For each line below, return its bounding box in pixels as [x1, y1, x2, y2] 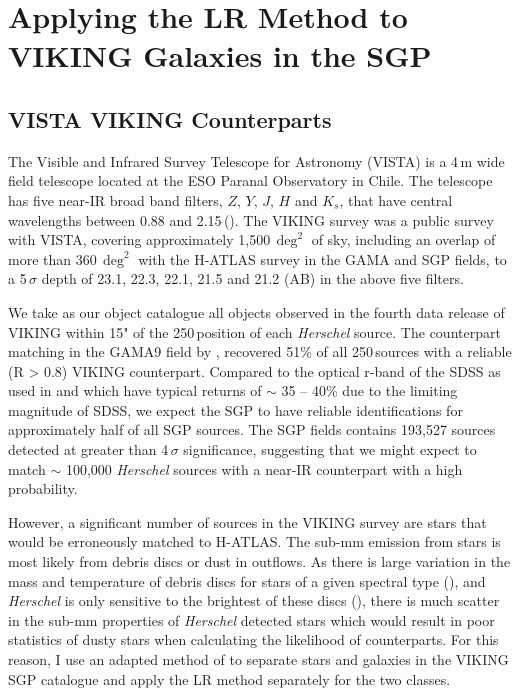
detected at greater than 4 [8, 439, 169, 460]
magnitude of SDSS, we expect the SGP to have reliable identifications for [8, 399, 463, 420]
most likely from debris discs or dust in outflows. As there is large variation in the [8, 551, 511, 572]
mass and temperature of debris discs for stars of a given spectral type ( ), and [8, 570, 486, 591]
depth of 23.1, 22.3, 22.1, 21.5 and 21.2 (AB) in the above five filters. [41, 268, 464, 289]
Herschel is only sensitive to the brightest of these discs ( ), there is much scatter [8, 590, 500, 611]
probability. [8, 478, 78, 499]
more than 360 [8, 248, 97, 269]
